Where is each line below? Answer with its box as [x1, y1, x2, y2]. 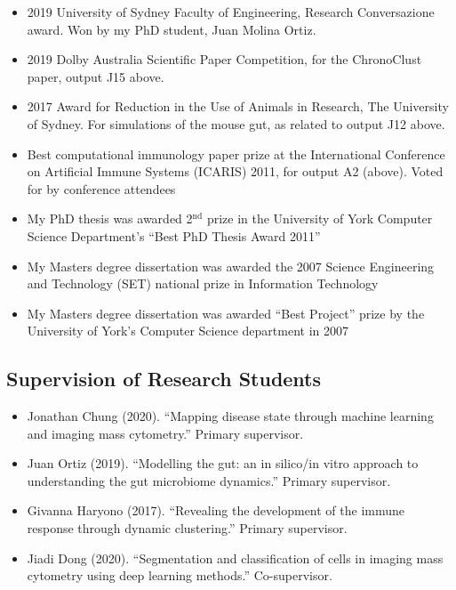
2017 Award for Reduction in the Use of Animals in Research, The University [27, 97, 449, 116]
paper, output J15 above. [27, 67, 164, 85]
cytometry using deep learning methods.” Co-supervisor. [27, 566, 332, 585]
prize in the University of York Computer [206, 209, 433, 228]
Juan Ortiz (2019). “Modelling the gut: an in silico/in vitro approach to [27, 454, 419, 473]
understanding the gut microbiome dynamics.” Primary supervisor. [27, 471, 391, 489]
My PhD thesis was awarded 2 [27, 209, 193, 228]
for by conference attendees [27, 179, 176, 198]
